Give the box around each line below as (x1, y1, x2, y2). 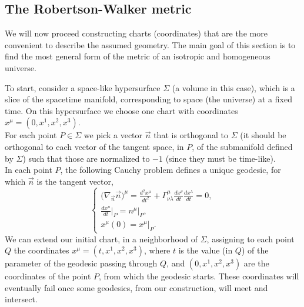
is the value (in (178, 244, 233, 256)
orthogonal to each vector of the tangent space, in (5, 140, 184, 152)
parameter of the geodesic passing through (5, 257, 158, 269)
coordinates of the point (5, 270, 91, 282)
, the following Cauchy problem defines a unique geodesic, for (60, 163, 281, 176)
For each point (5, 129, 57, 141)
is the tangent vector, (36, 175, 113, 187)
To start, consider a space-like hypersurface (5, 81, 161, 94)
